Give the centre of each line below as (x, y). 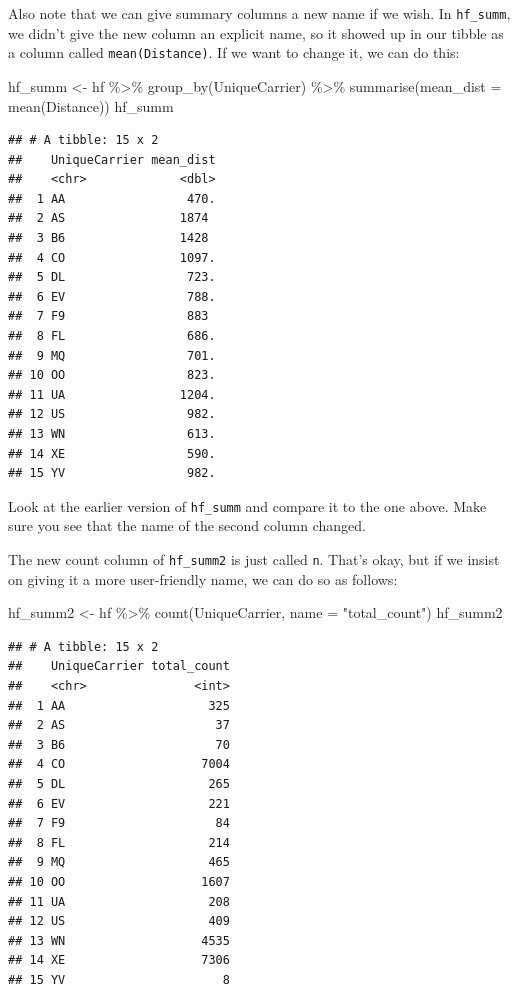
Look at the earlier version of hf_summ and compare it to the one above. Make (247, 505)
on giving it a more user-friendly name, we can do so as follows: (203, 578)
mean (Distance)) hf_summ (91, 105)
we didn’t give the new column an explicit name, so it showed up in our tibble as (256, 32)
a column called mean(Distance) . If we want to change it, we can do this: (234, 52)
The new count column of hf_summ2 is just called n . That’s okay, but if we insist (254, 559)
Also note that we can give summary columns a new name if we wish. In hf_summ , (259, 13)
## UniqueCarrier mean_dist (112, 159)
